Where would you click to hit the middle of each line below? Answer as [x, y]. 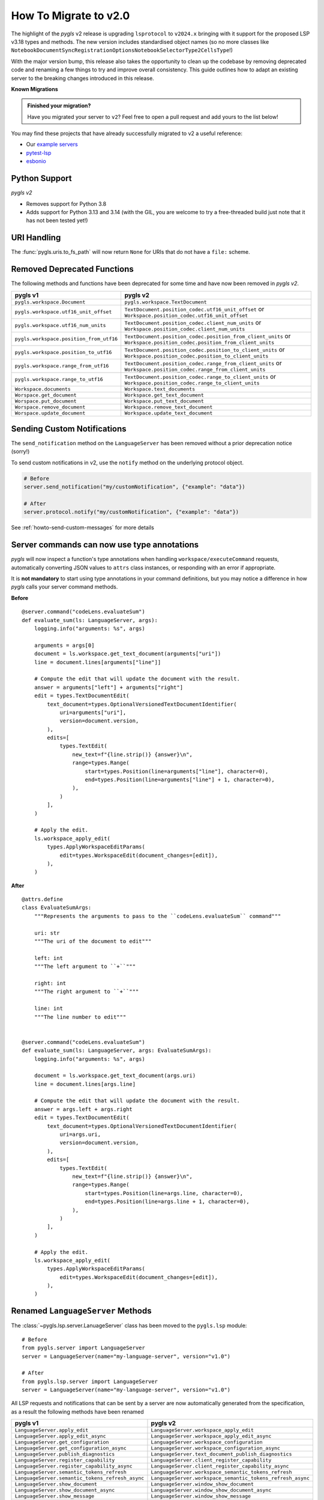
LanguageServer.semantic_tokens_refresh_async [79, 1478]
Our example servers [52, 145]
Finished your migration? [59, 106]
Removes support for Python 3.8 [66, 203]
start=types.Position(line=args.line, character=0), [164, 1193]
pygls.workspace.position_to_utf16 [63, 352]
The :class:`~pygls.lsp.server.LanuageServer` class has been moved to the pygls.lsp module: [129, 1325]
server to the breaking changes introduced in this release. [82, 78]
